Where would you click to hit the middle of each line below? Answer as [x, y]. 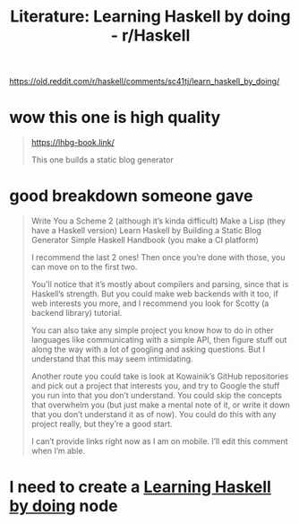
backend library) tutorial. [77, 313]
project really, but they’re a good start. [102, 424]
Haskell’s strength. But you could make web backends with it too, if [155, 294]
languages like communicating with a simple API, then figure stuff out [159, 340]
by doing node [64, 507]
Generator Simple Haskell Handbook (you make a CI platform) [145, 240]
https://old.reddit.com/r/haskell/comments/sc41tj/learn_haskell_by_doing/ [145, 82]
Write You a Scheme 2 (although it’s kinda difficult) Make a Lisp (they [158, 221]
